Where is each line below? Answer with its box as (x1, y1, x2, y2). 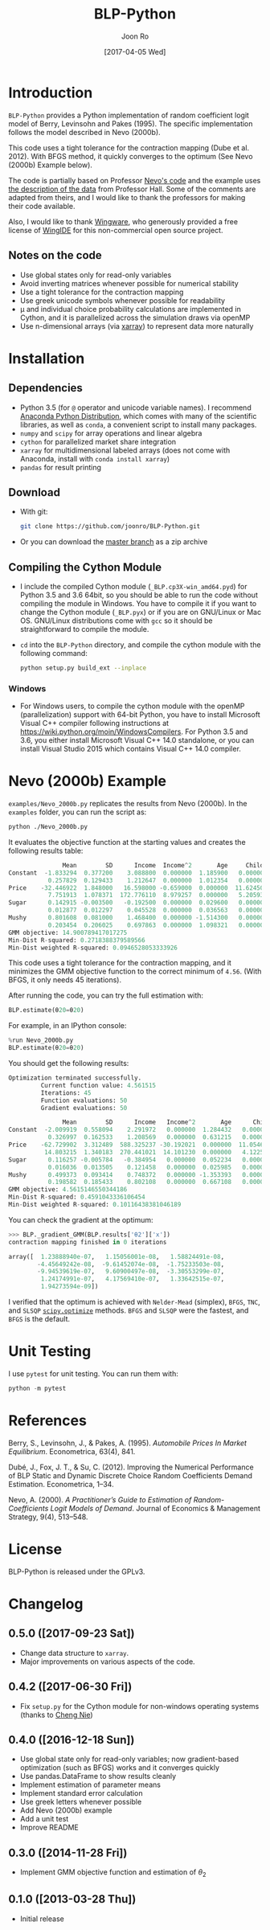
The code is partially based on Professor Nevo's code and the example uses (8, 175, 261, 185)
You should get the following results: (8, 1059, 129, 1068)
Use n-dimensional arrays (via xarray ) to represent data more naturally (19, 321, 254, 330)
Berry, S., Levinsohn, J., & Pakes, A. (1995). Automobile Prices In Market (8, 1438, 247, 1448)
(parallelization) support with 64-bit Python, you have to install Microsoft (19, 710, 261, 719)
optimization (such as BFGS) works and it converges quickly (19, 1763, 219, 1772)
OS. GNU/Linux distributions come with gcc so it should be (19, 616, 213, 625)
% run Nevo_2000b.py (8, 1036, 74, 1045)
